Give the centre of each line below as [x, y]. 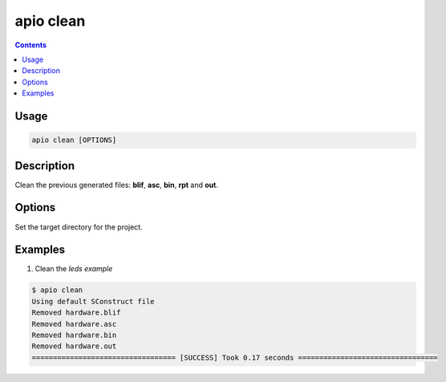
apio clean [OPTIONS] [74, 140]
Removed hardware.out [74, 346]
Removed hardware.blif [76, 313]
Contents [31, 45]
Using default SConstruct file [93, 301]
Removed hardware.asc [74, 324]
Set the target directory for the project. [79, 227]
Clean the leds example [74, 269]
